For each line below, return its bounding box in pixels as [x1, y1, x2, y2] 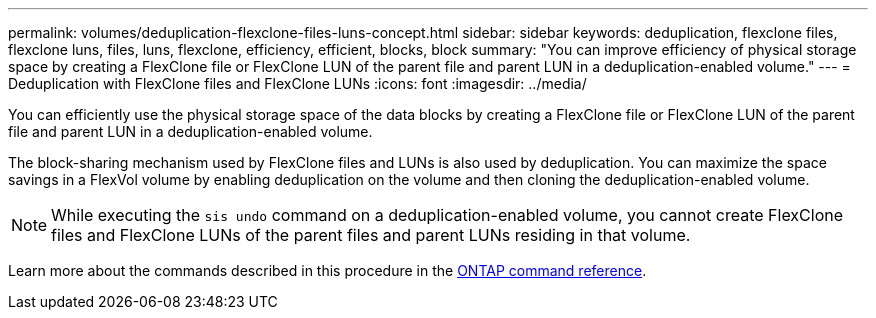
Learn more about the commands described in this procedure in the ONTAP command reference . [8, 262, 647, 279]
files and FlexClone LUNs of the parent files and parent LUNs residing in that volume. [51, 225, 691, 245]
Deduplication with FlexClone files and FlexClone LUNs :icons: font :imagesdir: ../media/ [8, 75, 587, 92]
